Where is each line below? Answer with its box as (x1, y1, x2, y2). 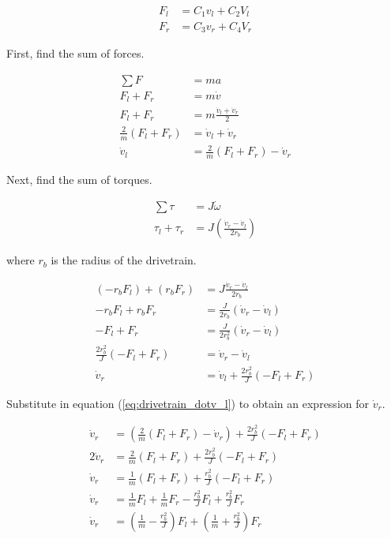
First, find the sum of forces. (6, 44, 145, 61)
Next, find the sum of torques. (6, 171, 152, 188)
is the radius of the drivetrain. (51, 252, 197, 268)
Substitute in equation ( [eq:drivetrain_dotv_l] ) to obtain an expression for (6, 395, 369, 411)
